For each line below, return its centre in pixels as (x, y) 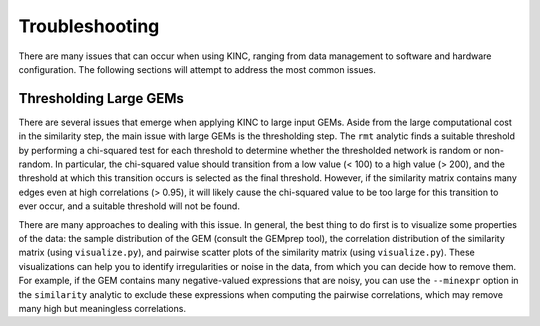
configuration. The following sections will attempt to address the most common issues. (197, 69)
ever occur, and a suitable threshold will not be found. (129, 206)
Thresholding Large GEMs (101, 98)
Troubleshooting (89, 26)
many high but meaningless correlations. (102, 308)
